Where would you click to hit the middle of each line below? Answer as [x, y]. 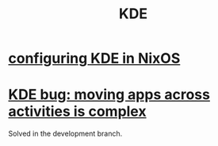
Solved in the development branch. [65, 134]
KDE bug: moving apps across [109, 95]
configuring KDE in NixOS [94, 58]
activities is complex [77, 111]
